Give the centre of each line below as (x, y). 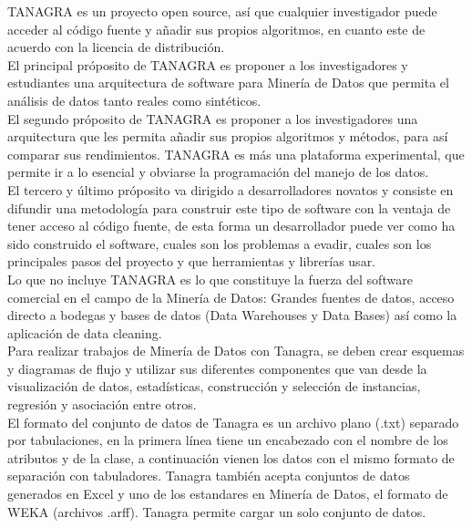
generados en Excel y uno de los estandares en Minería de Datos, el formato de (228, 494)
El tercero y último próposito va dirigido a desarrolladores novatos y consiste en (231, 189)
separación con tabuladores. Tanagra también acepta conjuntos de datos (209, 476)
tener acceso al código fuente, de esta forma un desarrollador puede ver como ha (231, 226)
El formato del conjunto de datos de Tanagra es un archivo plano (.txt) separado (233, 422)
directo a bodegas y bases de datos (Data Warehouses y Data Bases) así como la (232, 315)
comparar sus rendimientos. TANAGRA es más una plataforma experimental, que (236, 154)
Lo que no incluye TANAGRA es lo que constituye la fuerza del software (210, 279)
